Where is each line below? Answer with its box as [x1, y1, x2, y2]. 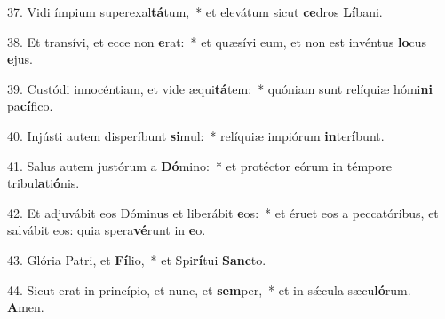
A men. [7, 298, 44, 316]
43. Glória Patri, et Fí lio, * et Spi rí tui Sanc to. [7, 250, 266, 268]
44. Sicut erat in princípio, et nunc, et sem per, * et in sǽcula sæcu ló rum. [7, 280, 411, 299]
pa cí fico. [7, 97, 53, 115]
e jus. [7, 50, 33, 68]
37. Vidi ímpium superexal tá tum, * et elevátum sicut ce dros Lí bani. [7, 3, 383, 20]
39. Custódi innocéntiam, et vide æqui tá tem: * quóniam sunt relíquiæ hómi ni [7, 79, 433, 97]
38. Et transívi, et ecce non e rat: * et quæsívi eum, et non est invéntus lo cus [7, 32, 427, 51]
